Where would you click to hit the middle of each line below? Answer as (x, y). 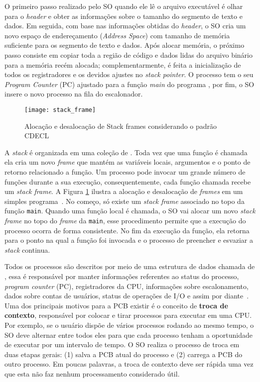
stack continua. (27, 249)
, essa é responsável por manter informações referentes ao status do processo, (122, 276)
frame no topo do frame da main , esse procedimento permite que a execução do (125, 220)
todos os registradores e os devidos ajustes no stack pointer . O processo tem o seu (129, 74)
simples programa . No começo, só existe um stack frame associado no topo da (125, 201)
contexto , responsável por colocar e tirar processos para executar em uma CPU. (128, 315)
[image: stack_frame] (60, 110)
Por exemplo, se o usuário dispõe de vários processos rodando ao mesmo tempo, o (129, 325)
